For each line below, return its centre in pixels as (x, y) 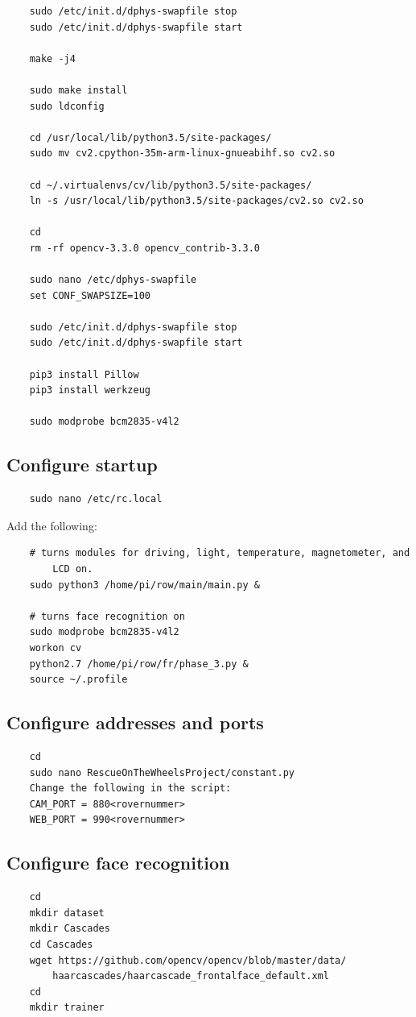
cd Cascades (61, 944)
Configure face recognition (118, 863)
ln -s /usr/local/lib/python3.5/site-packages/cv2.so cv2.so (196, 201)
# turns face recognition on (107, 616)
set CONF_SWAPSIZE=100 (90, 295)
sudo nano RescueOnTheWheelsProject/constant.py (162, 772)
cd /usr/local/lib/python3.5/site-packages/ (150, 137)
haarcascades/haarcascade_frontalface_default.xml (191, 976)
